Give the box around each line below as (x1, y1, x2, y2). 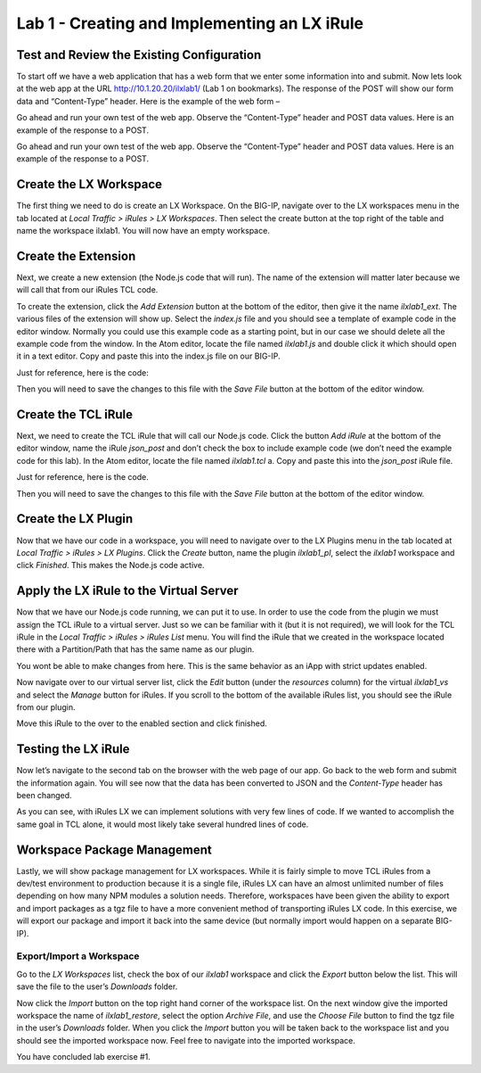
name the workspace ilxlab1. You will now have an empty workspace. (16, 226, 271, 236)
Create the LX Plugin (16, 511, 134, 526)
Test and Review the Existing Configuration (16, 47, 262, 62)
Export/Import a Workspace (16, 950, 140, 962)
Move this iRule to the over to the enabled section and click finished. (16, 718, 267, 729)
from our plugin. (16, 701, 76, 713)
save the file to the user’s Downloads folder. (16, 981, 178, 992)
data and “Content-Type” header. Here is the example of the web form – (16, 95, 281, 106)
